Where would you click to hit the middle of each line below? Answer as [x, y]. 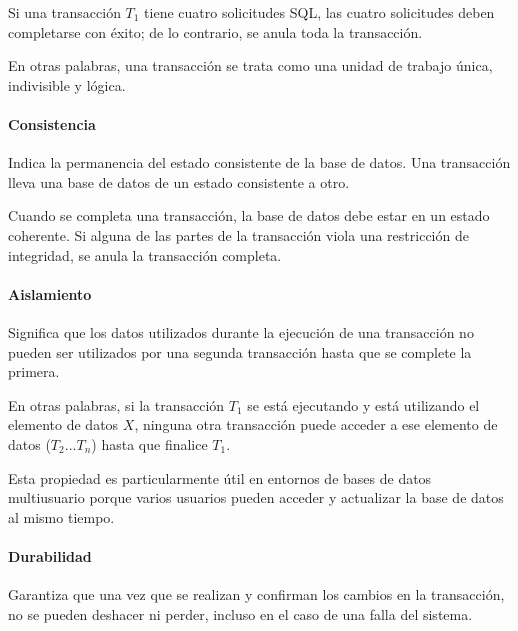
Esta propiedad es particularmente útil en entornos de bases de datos [220, 477]
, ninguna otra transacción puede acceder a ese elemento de [316, 424]
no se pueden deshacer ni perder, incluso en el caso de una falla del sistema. [240, 613]
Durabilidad [50, 555]
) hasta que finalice [149, 443]
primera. [34, 371]
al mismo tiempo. [61, 516]
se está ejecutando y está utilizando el [363, 404]
